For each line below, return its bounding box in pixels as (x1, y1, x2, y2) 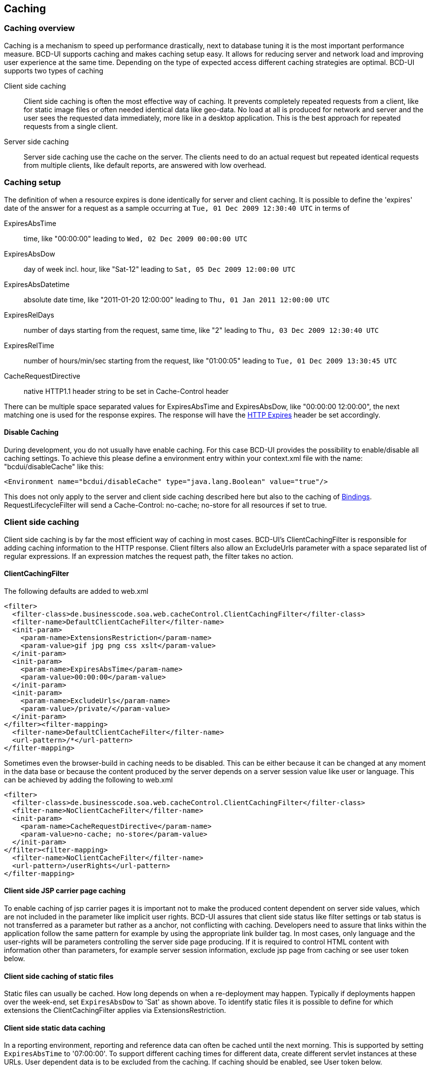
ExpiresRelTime (4, 341, 54, 350)
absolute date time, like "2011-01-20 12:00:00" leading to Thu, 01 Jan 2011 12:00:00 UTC (24, 295, 330, 304)
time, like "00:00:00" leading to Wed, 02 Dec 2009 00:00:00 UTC (24, 234, 248, 243)
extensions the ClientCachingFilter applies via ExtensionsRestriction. (4, 1006, 226, 1015)
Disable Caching (4, 428, 59, 437)
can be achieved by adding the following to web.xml (4, 775, 173, 784)
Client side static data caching (4, 1023, 105, 1032)
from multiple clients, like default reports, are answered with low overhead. (24, 161, 266, 169)
